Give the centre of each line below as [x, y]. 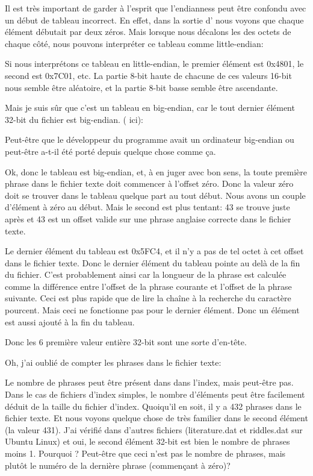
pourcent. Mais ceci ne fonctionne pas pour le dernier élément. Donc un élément [152, 310]
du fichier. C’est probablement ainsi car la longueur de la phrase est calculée [146, 274]
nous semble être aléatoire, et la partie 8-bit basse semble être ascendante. [141, 87]
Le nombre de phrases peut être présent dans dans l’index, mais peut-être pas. [149, 382]
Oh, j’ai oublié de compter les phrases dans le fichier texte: [113, 362]
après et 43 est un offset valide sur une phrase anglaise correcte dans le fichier [148, 218]
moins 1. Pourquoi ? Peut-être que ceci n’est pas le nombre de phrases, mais [145, 453]
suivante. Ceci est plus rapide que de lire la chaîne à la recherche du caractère [148, 298]
